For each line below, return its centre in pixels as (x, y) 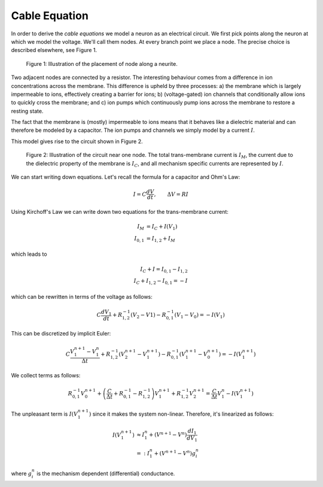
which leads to (29, 254)
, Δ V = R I (171, 194)
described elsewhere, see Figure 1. (54, 50)
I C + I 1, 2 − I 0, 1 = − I (161, 282)
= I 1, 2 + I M (161, 239)
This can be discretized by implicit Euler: (61, 333)
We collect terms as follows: (46, 376)
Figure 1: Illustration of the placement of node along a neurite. (102, 63)
